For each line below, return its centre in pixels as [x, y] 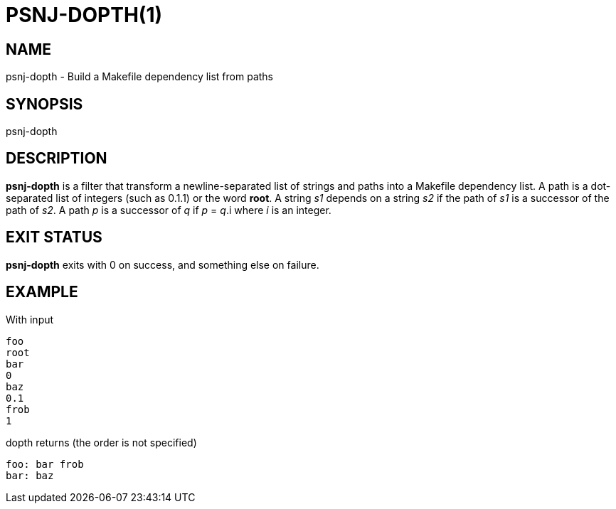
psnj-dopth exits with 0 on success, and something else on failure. [163, 264]
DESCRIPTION [57, 159]
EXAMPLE [42, 292]
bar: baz [30, 475]
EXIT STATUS [54, 237]
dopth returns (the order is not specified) [101, 442]
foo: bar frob [45, 464]
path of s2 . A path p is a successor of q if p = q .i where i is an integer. [169, 210]
